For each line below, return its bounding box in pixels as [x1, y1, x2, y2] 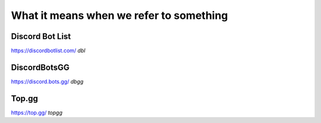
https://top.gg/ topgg [11, 109, 62, 116]
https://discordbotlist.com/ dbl [11, 47, 86, 54]
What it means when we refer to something [11, 9, 228, 22]
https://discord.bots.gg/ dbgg [11, 77, 84, 85]
